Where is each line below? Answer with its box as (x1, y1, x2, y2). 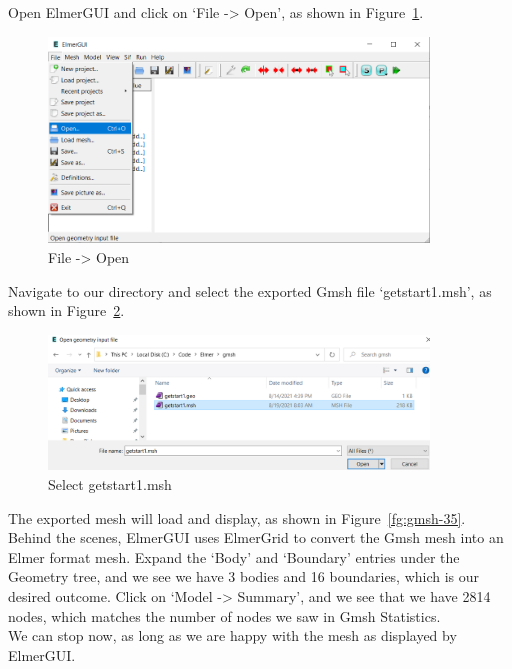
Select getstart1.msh (48, 474, 172, 495)
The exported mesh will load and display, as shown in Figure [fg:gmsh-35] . (8, 507, 466, 528)
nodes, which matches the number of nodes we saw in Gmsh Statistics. (8, 605, 441, 626)
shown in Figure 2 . (8, 300, 125, 321)
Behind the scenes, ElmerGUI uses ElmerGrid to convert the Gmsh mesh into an (8, 527, 504, 548)
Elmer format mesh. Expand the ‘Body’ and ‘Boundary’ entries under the (8, 546, 460, 567)
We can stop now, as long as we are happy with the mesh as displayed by (8, 625, 457, 646)
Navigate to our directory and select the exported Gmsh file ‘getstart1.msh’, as (8, 280, 492, 301)
